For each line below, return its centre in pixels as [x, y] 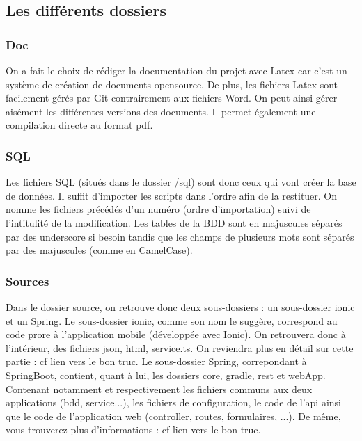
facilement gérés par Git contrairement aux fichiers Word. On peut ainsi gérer [172, 98]
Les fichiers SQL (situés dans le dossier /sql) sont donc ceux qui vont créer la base [181, 182]
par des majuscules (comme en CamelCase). [99, 250]
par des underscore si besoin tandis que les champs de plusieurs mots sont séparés [180, 236]
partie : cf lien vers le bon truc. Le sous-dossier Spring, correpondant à [156, 361]
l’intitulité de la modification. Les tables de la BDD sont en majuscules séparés [174, 222]
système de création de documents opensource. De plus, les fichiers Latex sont [172, 84]
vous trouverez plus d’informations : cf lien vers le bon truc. [133, 430]
